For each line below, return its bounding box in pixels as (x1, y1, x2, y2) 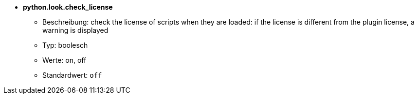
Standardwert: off (42, 71, 102, 79)
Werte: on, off (42, 56, 87, 64)
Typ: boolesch (42, 41, 88, 49)
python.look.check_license (23, 3, 113, 11)
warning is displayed (42, 26, 109, 34)
